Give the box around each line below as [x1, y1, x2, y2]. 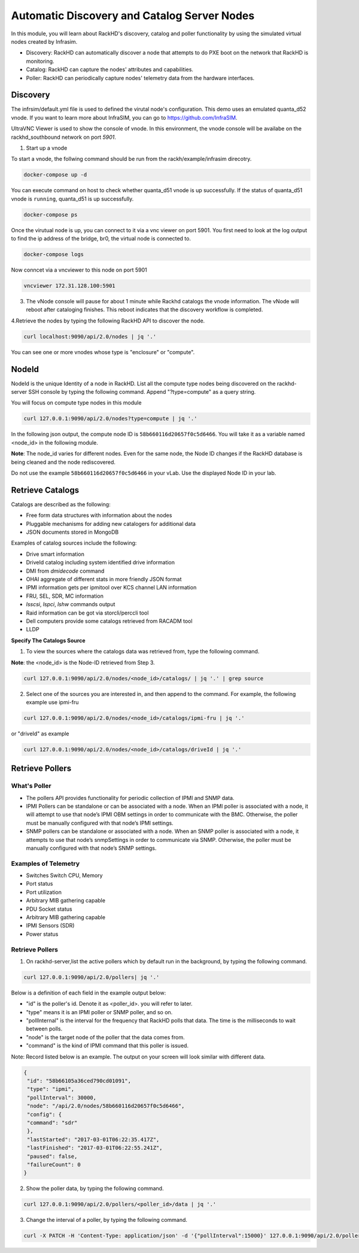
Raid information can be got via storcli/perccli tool [26, 609, 149, 616]
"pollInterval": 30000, [27, 1094, 97, 1101]
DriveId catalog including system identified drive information [26, 559, 175, 566]
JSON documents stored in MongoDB [26, 528, 119, 536]
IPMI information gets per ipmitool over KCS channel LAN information [26, 584, 197, 591]
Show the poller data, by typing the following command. [26, 1185, 164, 1192]
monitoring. [26, 57, 54, 65]
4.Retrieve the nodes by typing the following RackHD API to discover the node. [11, 317, 205, 324]
